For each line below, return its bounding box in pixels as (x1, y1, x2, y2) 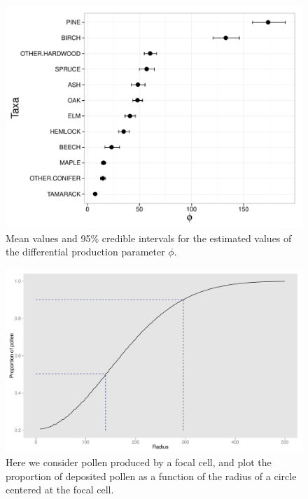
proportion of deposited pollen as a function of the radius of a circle (6, 468, 297, 483)
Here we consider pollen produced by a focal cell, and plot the (6, 455, 272, 470)
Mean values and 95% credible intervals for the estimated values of (6, 230, 292, 245)
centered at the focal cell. (6, 482, 114, 497)
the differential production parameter (6, 244, 165, 259)
